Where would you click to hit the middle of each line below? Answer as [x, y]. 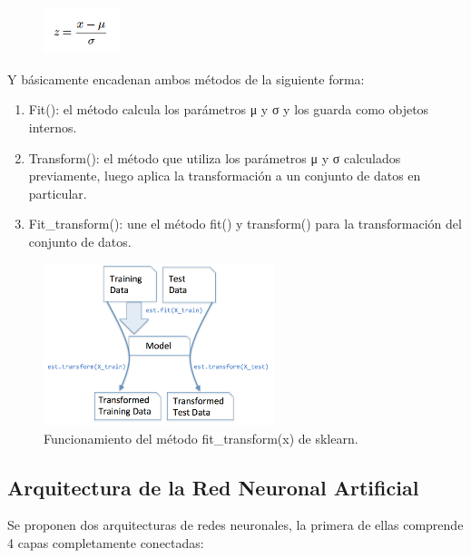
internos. [53, 127]
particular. [58, 193]
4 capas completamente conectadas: [106, 543]
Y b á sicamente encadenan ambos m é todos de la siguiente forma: [186, 78]
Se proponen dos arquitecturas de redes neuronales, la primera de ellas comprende [235, 525]
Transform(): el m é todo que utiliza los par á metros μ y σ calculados [215, 157]
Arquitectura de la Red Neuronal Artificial [213, 487]
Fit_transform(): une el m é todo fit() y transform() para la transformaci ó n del [245, 224]
